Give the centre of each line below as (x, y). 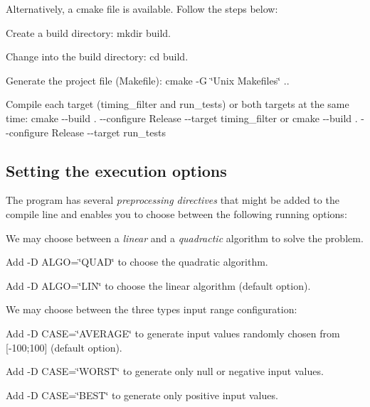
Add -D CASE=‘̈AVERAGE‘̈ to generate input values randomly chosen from (173, 333)
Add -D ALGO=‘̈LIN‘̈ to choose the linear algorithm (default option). (158, 285)
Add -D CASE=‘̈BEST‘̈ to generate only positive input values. (142, 395)
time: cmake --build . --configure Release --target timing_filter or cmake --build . (182, 118)
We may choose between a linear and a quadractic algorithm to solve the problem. (185, 238)
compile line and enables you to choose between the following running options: (176, 213)
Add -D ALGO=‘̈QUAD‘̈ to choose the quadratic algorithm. (137, 262)
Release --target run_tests (109, 132)
